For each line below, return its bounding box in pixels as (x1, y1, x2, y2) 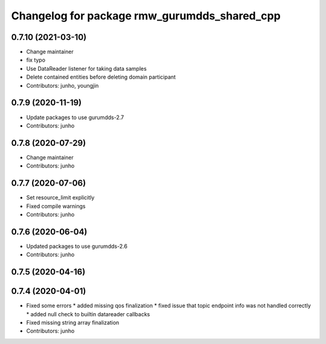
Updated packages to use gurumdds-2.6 (26, 242, 128, 250)
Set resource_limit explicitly (26, 194, 95, 201)
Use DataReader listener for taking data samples (26, 65, 147, 72)
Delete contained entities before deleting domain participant (26, 73, 176, 81)
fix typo (26, 56, 45, 63)
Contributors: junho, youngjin (26, 82, 99, 89)
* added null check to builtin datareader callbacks (26, 310, 150, 317)
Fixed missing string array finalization (26, 319, 120, 326)
